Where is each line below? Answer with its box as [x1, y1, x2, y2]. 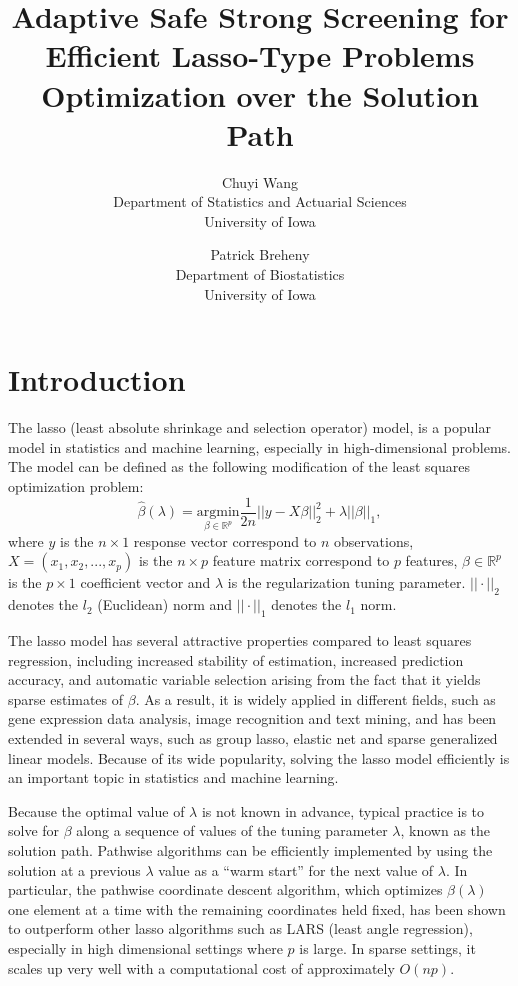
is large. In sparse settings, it [299, 937, 476, 958]
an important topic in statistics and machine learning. [8, 767, 339, 788]
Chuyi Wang [221, 171, 299, 192]
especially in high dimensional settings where [8, 937, 283, 958]
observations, [333, 530, 414, 551]
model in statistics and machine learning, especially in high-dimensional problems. [8, 436, 512, 457]
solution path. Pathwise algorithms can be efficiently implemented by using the [8, 839, 493, 860]
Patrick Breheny [210, 244, 310, 265]
